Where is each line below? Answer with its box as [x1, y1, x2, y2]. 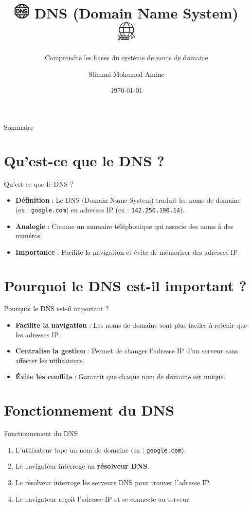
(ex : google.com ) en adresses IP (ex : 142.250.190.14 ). [15, 204, 185, 214]
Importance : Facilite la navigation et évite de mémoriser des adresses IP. [15, 246, 239, 257]
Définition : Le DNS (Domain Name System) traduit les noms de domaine [15, 195, 241, 205]
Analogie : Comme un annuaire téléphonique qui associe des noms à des [15, 221, 233, 231]
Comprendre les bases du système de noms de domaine [45, 52, 208, 63]
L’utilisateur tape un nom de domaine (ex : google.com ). [15, 444, 186, 455]
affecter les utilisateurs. [15, 355, 85, 365]
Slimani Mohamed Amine [89, 69, 164, 79]
